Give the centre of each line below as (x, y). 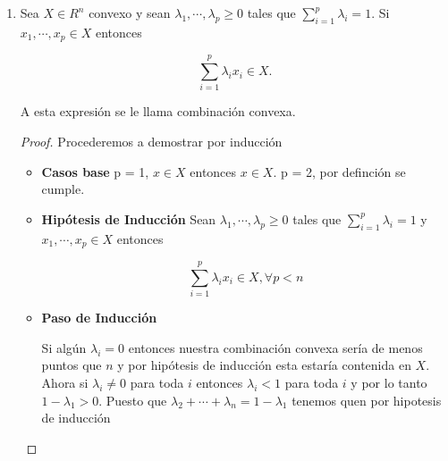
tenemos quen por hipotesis (367, 400)
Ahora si (65, 382)
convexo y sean (130, 13)
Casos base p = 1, (95, 171)
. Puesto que (133, 400)
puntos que (72, 365)
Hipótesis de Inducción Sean (129, 218)
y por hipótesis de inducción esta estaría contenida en (264, 365)
